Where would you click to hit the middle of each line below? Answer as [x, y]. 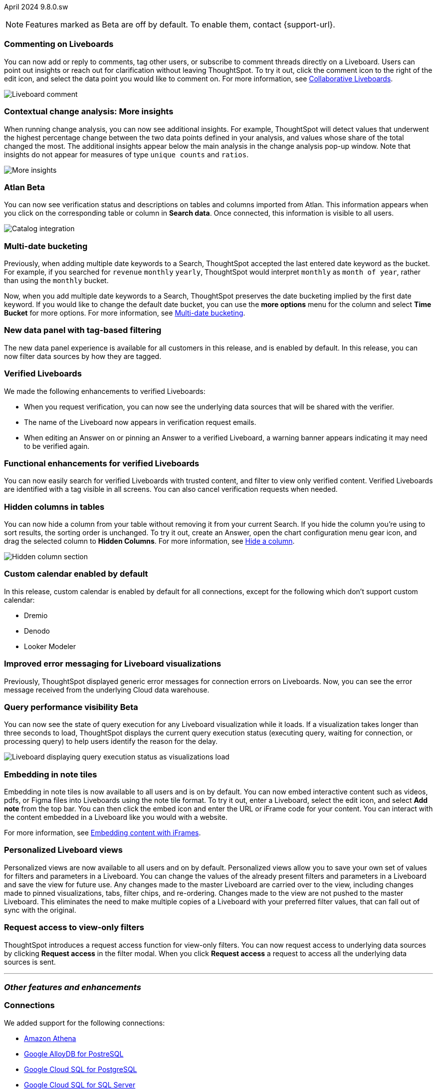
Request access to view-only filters [74, 927]
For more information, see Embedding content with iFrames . [103, 833]
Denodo [37, 631]
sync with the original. [40, 910]
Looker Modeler [50, 646]
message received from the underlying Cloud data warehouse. [107, 690]
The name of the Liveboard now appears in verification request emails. [140, 422]
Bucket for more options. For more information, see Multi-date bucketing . [125, 313]
